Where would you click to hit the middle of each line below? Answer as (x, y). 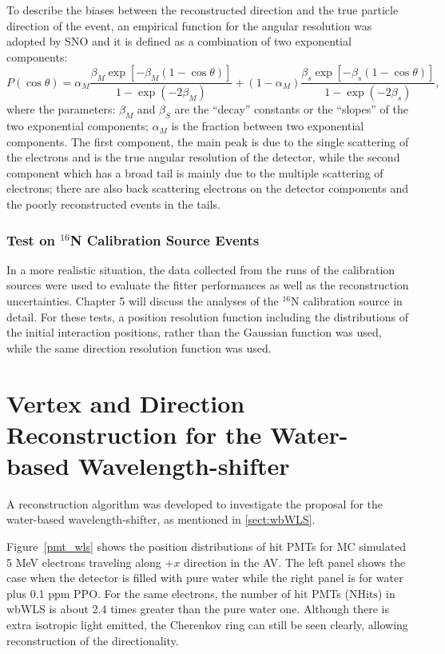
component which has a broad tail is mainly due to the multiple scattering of (195, 172)
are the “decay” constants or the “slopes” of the (291, 109)
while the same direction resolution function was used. (139, 347)
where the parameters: (61, 109)
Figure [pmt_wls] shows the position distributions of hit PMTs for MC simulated (207, 546)
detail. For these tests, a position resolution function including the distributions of (207, 316)
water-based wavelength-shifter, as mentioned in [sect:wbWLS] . (161, 519)
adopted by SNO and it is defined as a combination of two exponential (179, 41)
